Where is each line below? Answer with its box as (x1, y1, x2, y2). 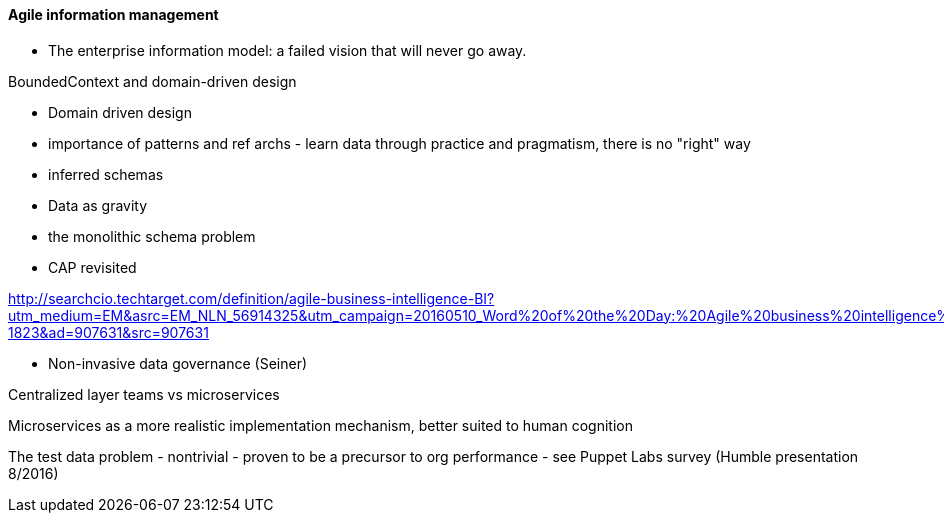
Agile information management (8, 6, 219, 23)
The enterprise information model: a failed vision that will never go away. (48, 41, 527, 59)
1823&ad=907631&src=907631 (8, 323, 209, 341)
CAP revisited (48, 258, 137, 276)
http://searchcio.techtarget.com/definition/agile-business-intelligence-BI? (8, 289, 495, 307)
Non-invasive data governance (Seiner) (48, 354, 308, 372)
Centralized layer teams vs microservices (8, 385, 280, 403)
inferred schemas (48, 165, 164, 183)
